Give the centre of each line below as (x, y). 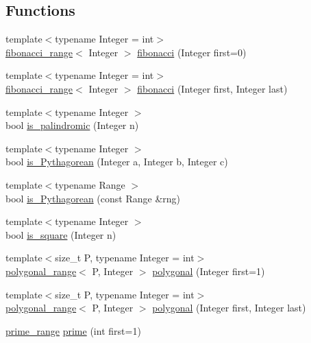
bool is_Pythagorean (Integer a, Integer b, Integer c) (117, 162)
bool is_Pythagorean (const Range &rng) (93, 198)
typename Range (90, 184)
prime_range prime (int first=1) (73, 330)
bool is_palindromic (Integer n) (72, 125)
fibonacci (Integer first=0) (192, 52)
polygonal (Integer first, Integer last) (229, 308)
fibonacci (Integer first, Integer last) (212, 88)
